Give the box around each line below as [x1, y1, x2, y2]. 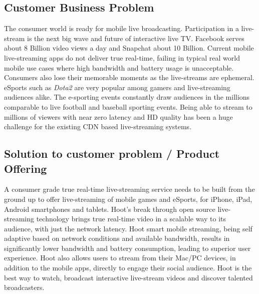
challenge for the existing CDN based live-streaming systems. [4, 121, 192, 132]
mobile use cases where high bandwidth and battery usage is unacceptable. [4, 62, 234, 73]
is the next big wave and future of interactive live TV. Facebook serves [27, 33, 244, 43]
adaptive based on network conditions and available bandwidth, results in [4, 233, 230, 243]
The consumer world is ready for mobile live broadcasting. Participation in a [4, 23, 239, 34]
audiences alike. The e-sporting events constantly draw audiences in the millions [4, 92, 250, 102]
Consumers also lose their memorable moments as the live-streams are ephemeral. [4, 72, 254, 83]
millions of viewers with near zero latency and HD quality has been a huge [4, 111, 233, 122]
